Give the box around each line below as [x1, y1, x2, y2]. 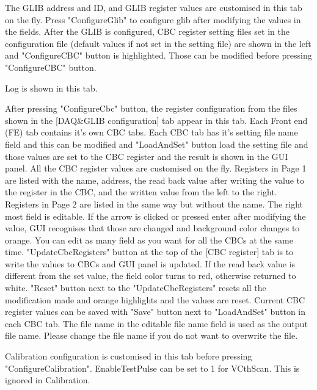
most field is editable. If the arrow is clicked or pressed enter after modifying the [5, 209, 306, 222]
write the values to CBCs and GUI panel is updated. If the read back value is [5, 257, 296, 270]
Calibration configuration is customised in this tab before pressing [5, 350, 252, 363]
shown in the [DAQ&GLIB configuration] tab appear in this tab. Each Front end [5, 114, 308, 126]
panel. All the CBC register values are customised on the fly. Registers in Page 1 [5, 162, 307, 175]
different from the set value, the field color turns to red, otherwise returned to [5, 269, 296, 282]
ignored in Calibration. [5, 374, 90, 386]
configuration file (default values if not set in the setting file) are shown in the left [5, 37, 312, 49]
